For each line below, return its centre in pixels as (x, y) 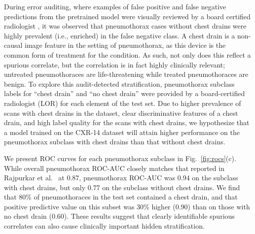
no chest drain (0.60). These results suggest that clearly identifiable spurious (119, 216)
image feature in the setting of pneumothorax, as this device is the (125, 45)
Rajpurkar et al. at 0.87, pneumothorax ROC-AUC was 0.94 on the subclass (121, 178)
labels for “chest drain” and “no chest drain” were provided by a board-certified (125, 93)
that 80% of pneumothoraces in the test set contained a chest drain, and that (121, 197)
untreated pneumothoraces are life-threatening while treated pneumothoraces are (126, 74)
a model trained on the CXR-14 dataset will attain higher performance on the (122, 132)
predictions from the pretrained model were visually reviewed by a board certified (127, 16)
